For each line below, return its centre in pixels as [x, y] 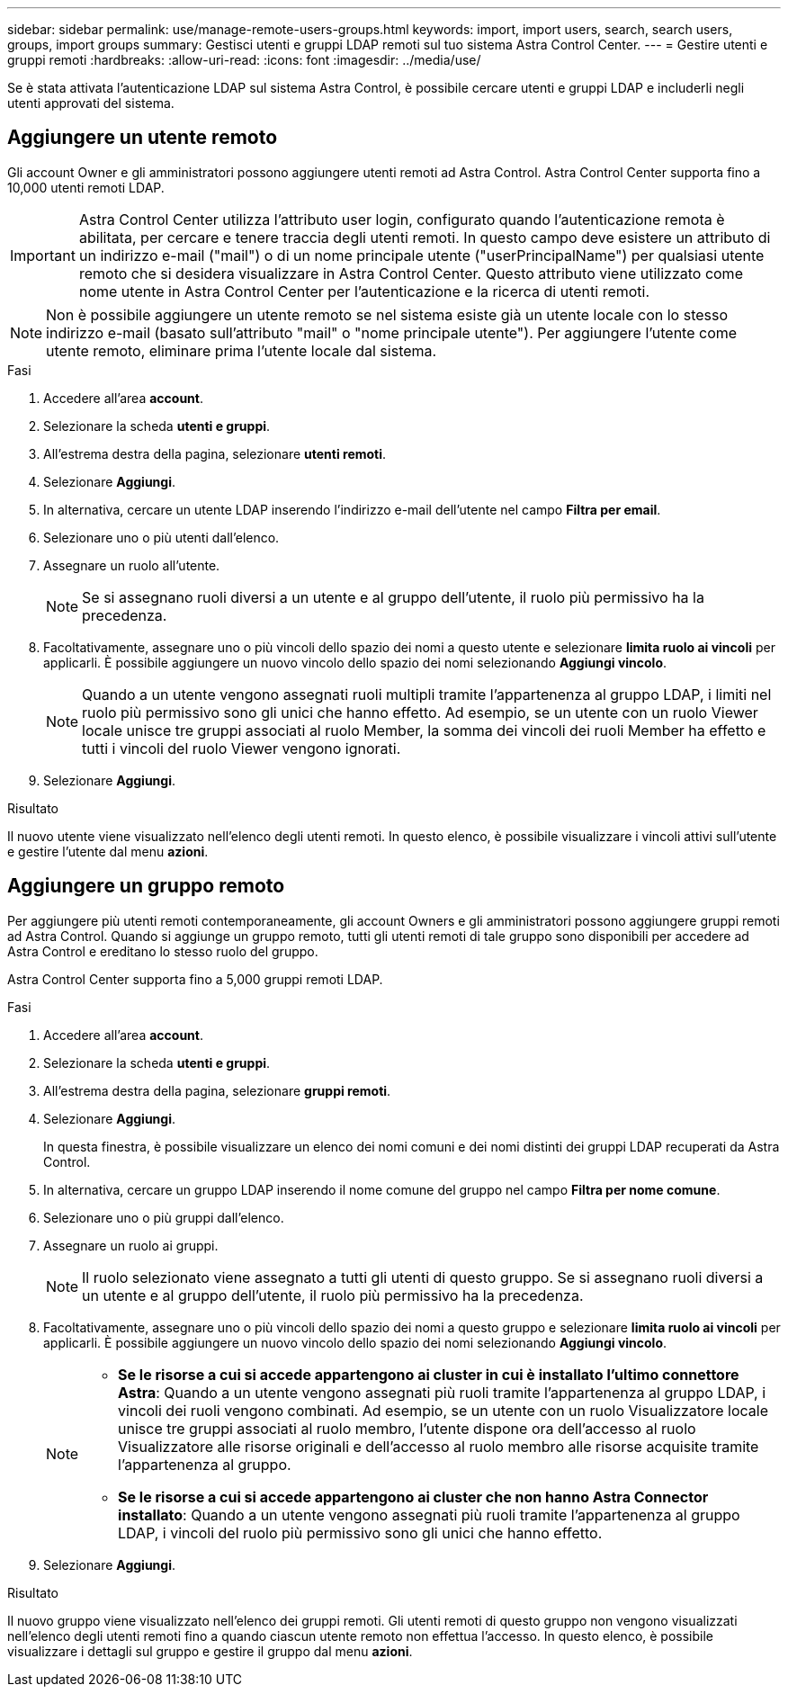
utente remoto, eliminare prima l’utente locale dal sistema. [242, 350]
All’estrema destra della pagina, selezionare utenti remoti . [215, 453]
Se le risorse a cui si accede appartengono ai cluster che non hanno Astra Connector [413, 1497]
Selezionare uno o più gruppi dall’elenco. [164, 1217]
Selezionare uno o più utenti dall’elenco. [161, 537]
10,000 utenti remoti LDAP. [86, 187]
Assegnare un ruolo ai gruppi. [131, 1245]
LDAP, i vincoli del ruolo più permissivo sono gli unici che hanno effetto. [360, 1533]
